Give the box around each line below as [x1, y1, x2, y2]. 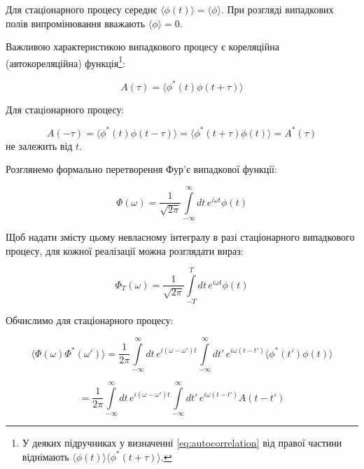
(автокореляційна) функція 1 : [6, 53, 125, 70]
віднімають [22, 449, 69, 463]
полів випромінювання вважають [6, 15, 146, 30]
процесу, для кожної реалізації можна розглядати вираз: [6, 243, 244, 258]
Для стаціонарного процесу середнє [6, 2, 157, 16]
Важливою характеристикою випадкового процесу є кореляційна [6, 39, 279, 54]
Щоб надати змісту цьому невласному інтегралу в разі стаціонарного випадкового [6, 230, 355, 244]
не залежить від [6, 138, 73, 153]
